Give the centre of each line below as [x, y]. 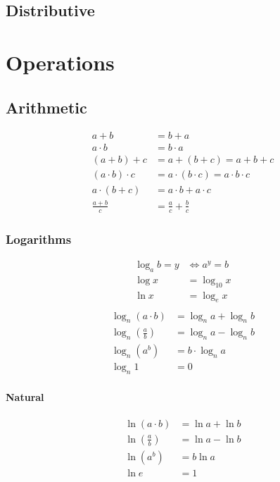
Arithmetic [46, 107]
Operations [60, 62]
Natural [25, 396]
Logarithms [39, 239]
